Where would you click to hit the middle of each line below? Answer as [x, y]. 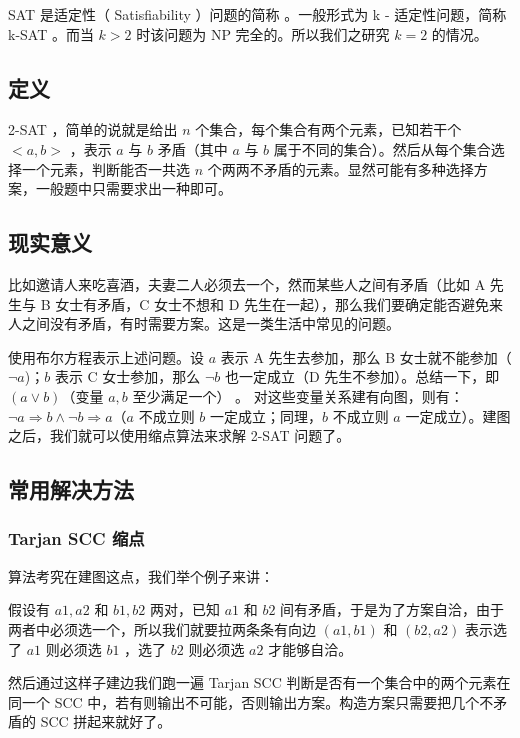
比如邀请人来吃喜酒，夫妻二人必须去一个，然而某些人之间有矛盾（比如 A [247, 283]
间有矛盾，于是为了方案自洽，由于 [392, 609]
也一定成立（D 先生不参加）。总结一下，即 [362, 376]
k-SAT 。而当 [51, 33]
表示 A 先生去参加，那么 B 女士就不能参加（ [366, 356]
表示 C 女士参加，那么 [127, 376]
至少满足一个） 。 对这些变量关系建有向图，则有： [298, 395]
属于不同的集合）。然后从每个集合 [382, 148]
